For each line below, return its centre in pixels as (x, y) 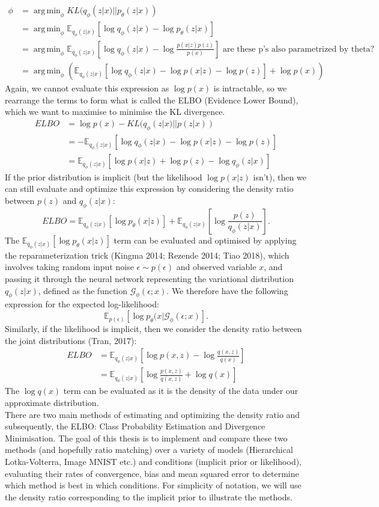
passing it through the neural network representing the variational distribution (149, 279)
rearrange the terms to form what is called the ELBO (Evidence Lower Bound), (152, 100)
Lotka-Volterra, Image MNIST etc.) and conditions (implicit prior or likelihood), (153, 462)
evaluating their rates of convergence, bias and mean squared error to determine (152, 473)
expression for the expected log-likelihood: (82, 304)
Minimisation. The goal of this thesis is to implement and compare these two (146, 438)
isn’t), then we (280, 177)
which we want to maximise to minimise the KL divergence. (115, 112)
